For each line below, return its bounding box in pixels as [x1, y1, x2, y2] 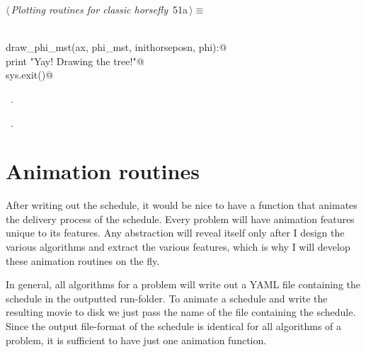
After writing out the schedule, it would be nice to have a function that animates [6, 198, 358, 212]
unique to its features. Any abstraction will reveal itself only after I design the [6, 225, 345, 240]
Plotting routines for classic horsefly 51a [11, 2, 188, 16]
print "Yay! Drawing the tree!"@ [6, 53, 144, 68]
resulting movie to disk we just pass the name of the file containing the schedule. [6, 305, 356, 319]
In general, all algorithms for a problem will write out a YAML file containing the [6, 277, 360, 292]
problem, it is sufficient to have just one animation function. [6, 332, 267, 347]
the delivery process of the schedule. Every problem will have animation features [6, 211, 355, 226]
